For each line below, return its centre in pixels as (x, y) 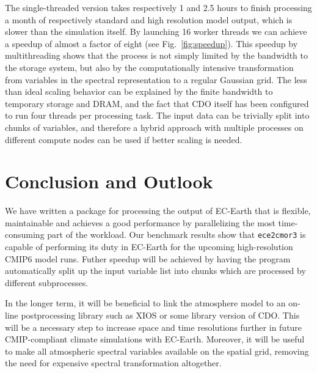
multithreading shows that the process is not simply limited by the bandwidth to (157, 55)
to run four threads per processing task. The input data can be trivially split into (157, 115)
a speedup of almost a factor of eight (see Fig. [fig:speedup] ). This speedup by (151, 43)
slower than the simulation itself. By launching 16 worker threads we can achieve (156, 31)
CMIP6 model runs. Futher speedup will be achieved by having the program (148, 258)
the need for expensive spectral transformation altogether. (113, 363)
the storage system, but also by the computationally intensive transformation (149, 67)
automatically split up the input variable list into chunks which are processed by (155, 271)
